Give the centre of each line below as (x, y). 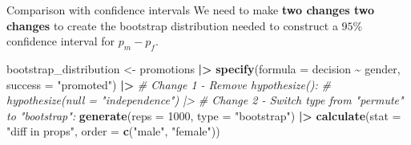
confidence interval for (61, 41)
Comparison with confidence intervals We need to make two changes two (191, 10)
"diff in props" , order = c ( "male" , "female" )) (113, 131)
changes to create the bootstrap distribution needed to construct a (172, 25)
